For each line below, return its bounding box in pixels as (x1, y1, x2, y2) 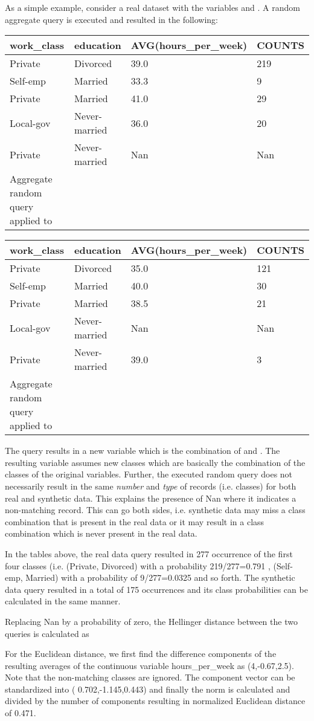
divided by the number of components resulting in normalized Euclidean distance (5, 694, 306, 707)
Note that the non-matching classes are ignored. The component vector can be (5, 671, 295, 684)
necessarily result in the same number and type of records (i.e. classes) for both (5, 479, 296, 492)
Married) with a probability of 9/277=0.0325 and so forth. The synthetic (25, 571, 295, 584)
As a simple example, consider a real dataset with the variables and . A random (5, 1, 300, 13)
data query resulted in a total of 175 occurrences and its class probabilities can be (5, 583, 308, 595)
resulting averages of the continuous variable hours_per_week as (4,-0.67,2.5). (5, 659, 294, 671)
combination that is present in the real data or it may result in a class (5, 515, 264, 528)
